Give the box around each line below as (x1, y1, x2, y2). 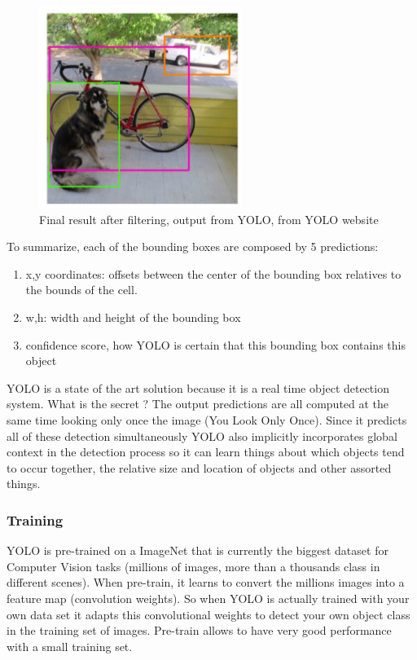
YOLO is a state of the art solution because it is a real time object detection (7, 379, 389, 396)
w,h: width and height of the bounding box (25, 308, 241, 325)
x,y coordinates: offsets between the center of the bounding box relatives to (25, 265, 402, 282)
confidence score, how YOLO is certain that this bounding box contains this (25, 336, 406, 353)
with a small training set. (7, 637, 133, 654)
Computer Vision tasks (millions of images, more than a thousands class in (7, 557, 380, 574)
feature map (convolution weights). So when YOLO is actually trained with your (7, 589, 410, 606)
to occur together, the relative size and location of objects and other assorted (7, 459, 392, 476)
